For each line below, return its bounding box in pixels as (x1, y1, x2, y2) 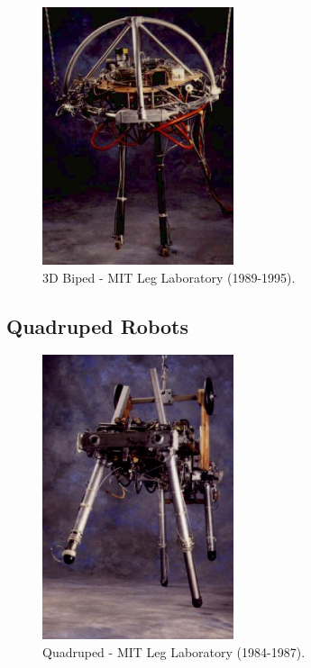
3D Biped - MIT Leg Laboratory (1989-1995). (42, 267, 296, 286)
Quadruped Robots (6, 311, 188, 339)
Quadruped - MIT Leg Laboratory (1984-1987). (42, 642, 306, 661)
